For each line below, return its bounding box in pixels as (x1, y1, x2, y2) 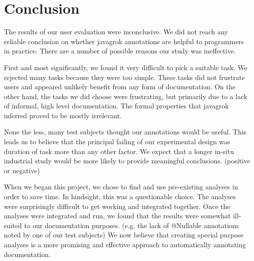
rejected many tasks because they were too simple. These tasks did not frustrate (4, 72, 245, 82)
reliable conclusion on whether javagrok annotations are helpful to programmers (4, 36, 244, 46)
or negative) (4, 165, 40, 175)
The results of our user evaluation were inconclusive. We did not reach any (4, 26, 229, 37)
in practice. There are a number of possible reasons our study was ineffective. (4, 46, 236, 56)
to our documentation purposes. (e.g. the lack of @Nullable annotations (24, 220, 239, 230)
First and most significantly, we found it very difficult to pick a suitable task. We (4, 62, 248, 72)
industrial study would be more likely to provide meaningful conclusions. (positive (4, 156, 251, 166)
